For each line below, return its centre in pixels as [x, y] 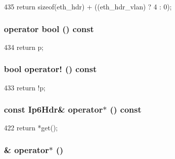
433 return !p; [25, 87]
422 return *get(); [31, 128]
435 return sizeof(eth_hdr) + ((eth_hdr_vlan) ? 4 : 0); [88, 6]
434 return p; [24, 47]
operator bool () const [49, 28]
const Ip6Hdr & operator [53, 109]
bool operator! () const [51, 69]
